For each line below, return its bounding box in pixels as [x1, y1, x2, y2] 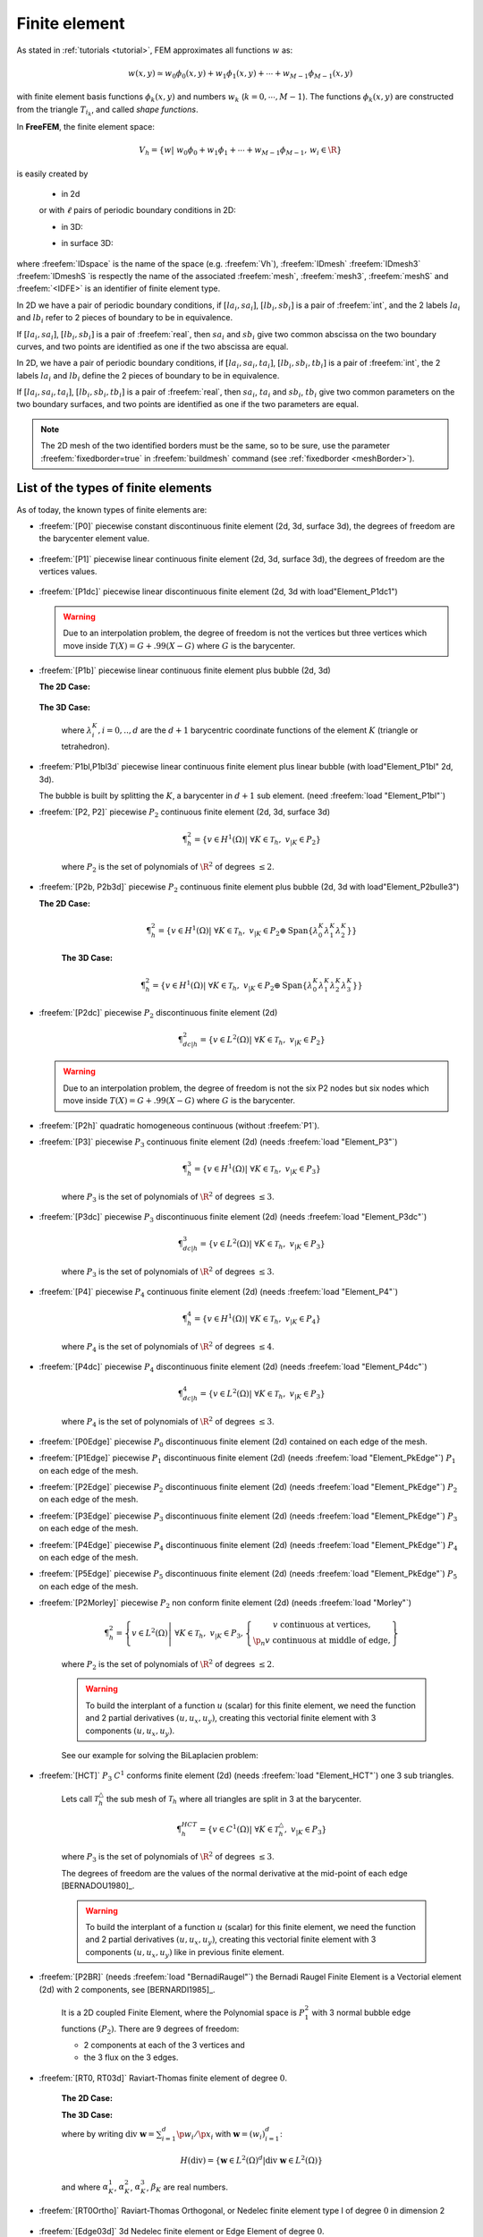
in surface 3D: [61, 238, 114, 249]
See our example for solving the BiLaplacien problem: [61, 1749, 258, 1760]
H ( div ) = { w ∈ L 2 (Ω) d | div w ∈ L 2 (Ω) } [180, 2154, 324, 2165]
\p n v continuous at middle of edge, [252, 1636, 391, 1648]
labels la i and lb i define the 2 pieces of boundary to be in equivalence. [16, 370, 280, 383]
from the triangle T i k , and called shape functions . [16, 104, 199, 118]
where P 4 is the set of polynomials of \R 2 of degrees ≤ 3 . [61, 1415, 275, 1429]
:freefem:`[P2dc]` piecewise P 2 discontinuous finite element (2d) [38, 1007, 278, 1020]
